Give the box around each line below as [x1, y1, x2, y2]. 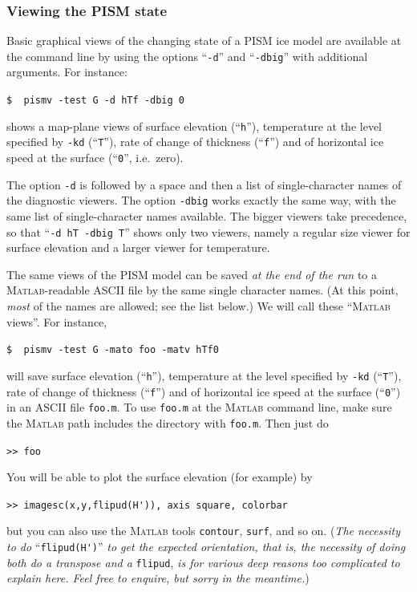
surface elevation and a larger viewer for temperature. [6, 239, 270, 256]
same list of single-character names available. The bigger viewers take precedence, [6, 208, 407, 224]
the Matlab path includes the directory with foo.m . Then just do [6, 414, 329, 431]
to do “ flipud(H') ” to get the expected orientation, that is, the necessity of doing [6, 538, 406, 555]
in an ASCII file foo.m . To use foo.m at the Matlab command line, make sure [6, 399, 392, 416]
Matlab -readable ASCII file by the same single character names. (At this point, [6, 282, 399, 298]
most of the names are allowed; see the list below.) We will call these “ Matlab [6, 298, 391, 314]
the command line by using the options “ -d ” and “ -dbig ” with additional [6, 47, 368, 64]
